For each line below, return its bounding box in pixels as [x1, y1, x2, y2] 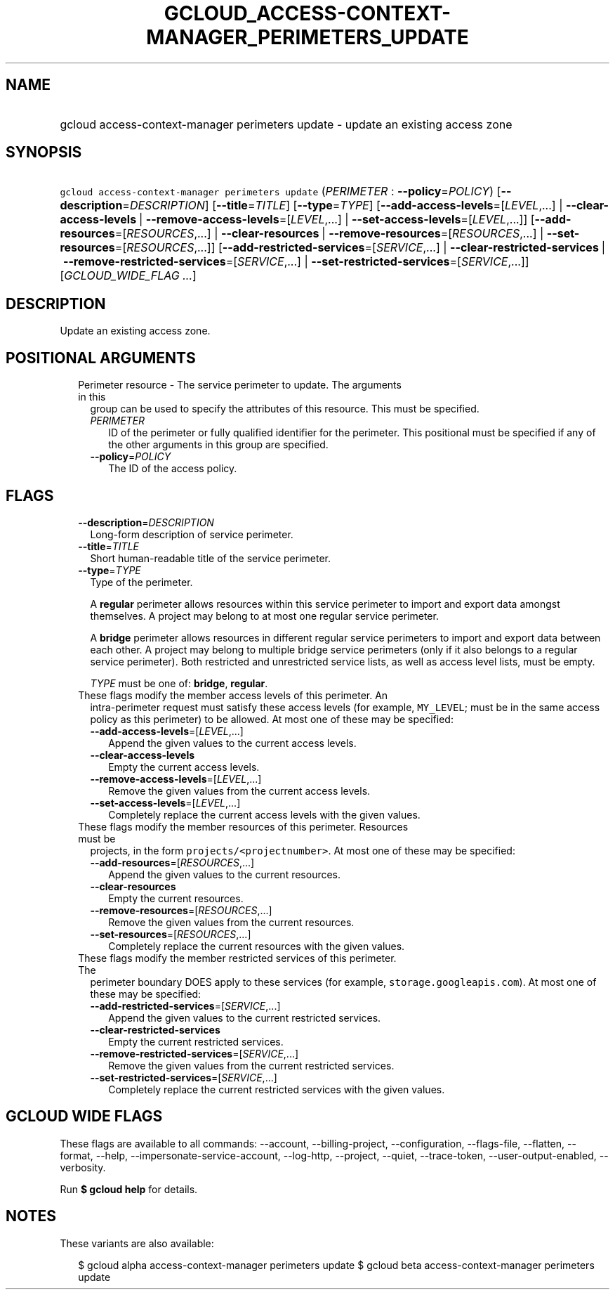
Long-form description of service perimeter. [90, 528, 293, 540]
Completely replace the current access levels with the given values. [108, 808, 421, 821]
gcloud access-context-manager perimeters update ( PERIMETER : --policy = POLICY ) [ [60, 184, 501, 199]
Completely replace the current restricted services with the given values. [108, 1083, 445, 1095]
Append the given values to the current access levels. [108, 736, 357, 749]
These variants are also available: [60, 1237, 214, 1249]
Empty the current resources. [108, 892, 244, 904]
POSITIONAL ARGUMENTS [6, 349, 196, 367]
